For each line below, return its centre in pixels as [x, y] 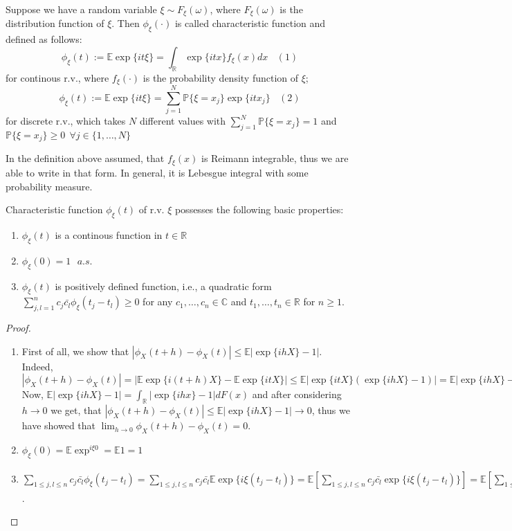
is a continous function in [109, 234]
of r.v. [152, 209]
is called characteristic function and [250, 23]
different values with [183, 121]
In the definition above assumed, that [85, 158]
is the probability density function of [221, 77]
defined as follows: [44, 39]
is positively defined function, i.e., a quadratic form [163, 286]
